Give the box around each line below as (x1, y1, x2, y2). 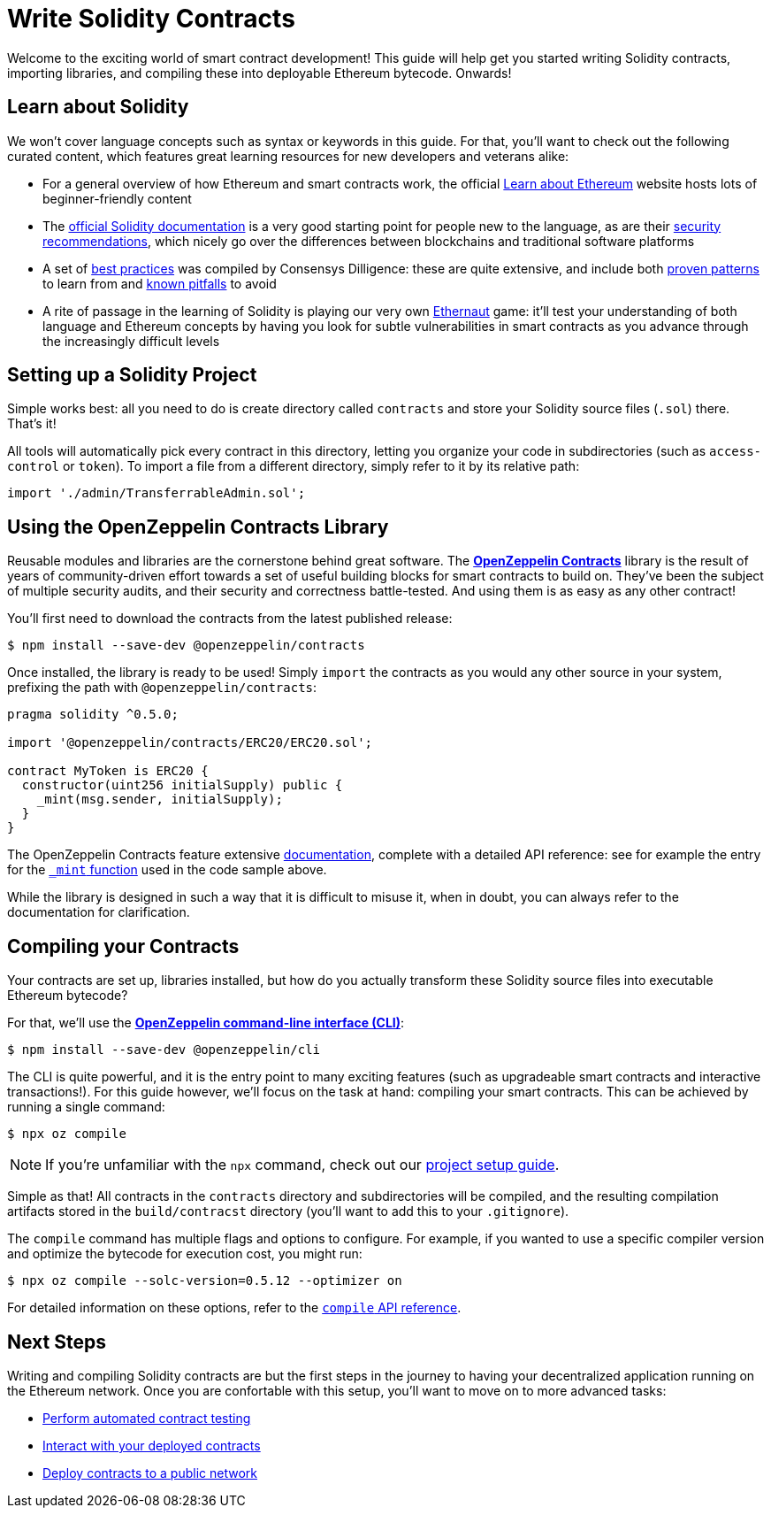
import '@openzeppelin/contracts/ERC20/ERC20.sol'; (7, 735, 373, 750)
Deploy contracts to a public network (42, 1465, 258, 1480)
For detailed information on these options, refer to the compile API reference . (7, 1300, 462, 1316)
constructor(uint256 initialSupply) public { (21, 778, 343, 793)
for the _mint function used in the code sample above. (7, 862, 327, 878)
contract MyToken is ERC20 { (7, 764, 209, 779)
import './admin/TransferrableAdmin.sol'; (7, 486, 306, 501)
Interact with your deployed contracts (42, 1437, 261, 1453)
